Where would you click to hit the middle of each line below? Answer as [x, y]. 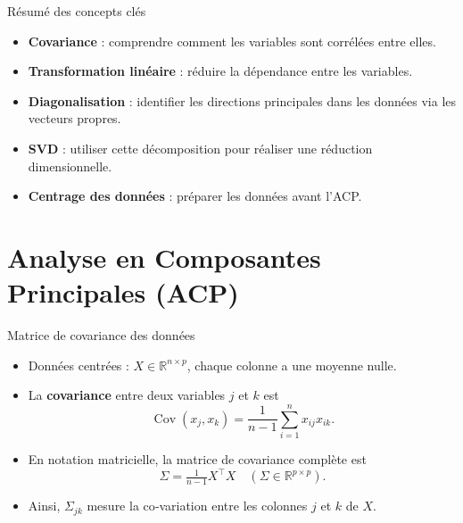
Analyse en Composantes [164, 257]
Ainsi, [44, 506]
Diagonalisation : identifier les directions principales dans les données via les [242, 100]
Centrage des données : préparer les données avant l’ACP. [195, 196]
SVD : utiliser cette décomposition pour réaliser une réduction [200, 148]
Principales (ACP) [123, 292]
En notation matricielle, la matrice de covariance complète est [197, 458]
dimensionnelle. [70, 166]
